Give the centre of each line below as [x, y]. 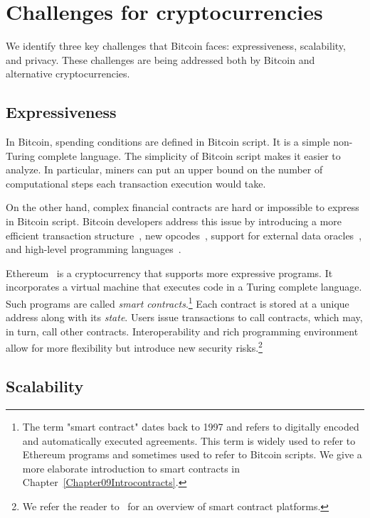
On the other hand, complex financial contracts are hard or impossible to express [183, 207]
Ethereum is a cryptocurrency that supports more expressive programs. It [169, 273]
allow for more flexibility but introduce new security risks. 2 [134, 347]
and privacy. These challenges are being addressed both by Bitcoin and [160, 59]
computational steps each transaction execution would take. [136, 183]
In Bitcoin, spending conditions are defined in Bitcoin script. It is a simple [168, 142]
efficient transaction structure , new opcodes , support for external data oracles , [184, 235]
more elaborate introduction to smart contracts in [131, 468]
